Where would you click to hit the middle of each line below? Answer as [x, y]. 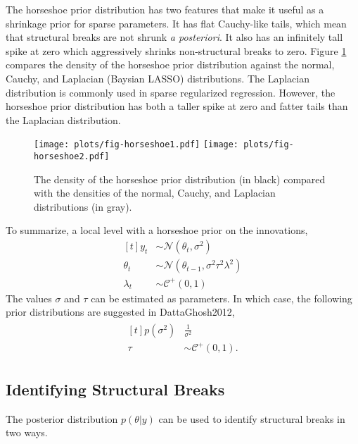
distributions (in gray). [83, 206]
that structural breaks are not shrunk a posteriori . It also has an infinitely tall [174, 37]
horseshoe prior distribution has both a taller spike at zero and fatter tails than [177, 106]
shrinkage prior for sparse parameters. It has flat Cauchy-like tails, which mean [176, 23]
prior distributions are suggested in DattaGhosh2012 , [120, 312]
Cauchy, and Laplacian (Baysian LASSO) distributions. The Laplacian [158, 78]
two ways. [27, 432]
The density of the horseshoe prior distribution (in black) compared [180, 179]
